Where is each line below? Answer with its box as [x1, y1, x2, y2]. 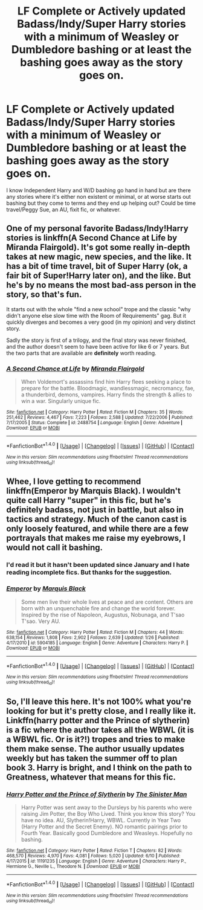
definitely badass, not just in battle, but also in [6, 505, 184, 515]
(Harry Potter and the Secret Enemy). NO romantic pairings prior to [21, 823, 188, 830]
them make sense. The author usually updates [6, 744, 184, 754]
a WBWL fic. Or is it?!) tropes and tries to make [6, 734, 185, 744]
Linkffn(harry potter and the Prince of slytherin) [6, 715, 190, 726]
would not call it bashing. [6, 543, 103, 553]
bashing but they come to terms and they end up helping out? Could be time [6, 199, 196, 207]
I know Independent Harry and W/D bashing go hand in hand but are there [6, 186, 192, 194]
